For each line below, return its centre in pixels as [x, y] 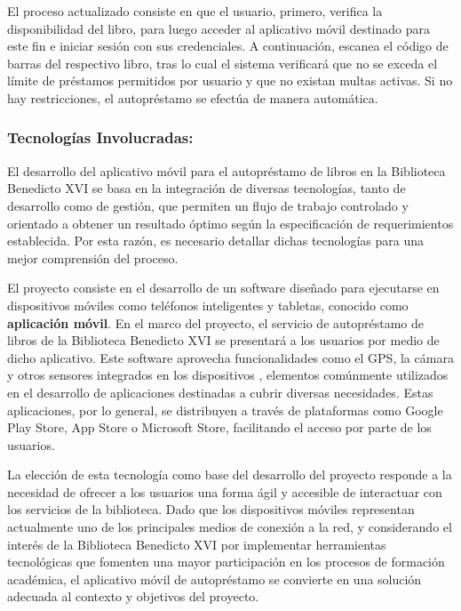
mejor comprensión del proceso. [93, 257]
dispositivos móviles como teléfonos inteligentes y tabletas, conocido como [208, 305]
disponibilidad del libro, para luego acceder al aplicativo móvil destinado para [219, 28]
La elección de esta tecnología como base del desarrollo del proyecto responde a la [230, 474]
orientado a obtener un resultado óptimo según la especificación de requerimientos [230, 223]
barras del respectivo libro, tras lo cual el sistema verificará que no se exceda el [223, 63]
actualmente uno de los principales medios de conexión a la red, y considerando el [230, 527]
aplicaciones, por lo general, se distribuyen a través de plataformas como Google [225, 410]
